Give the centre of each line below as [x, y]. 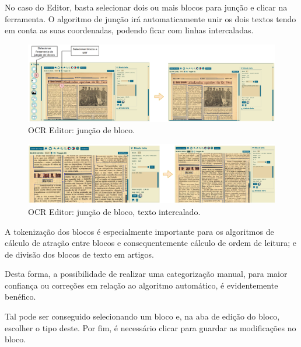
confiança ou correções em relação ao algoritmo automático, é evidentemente [141, 285]
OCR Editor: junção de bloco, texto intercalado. [114, 211]
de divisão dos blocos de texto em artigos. [79, 254]
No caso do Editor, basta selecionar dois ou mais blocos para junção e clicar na [146, 7]
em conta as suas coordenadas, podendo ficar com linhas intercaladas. [129, 30]
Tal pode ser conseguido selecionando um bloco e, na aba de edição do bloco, [142, 316]
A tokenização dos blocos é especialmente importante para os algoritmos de [139, 231]
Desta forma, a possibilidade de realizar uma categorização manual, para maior [146, 274]
